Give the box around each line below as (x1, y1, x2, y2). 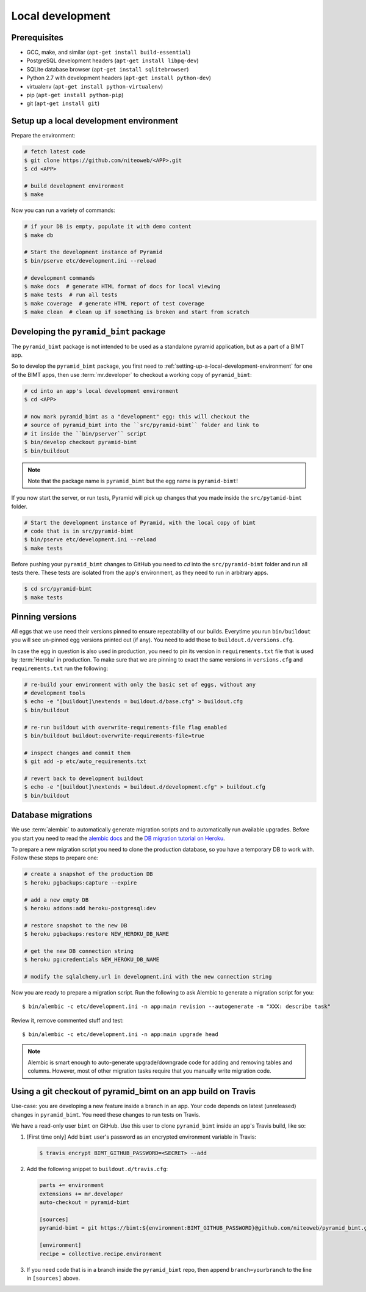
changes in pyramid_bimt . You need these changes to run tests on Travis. (11, 1111, 201, 1118)
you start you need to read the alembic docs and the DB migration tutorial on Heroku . (11, 834, 225, 842)
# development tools (24, 690, 85, 696)
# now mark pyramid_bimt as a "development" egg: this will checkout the (24, 413, 249, 420)
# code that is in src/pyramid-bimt (24, 528, 134, 535)
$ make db (24, 232, 54, 238)
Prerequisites (11, 32, 63, 43)
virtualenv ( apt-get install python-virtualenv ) (26, 82, 163, 90)
